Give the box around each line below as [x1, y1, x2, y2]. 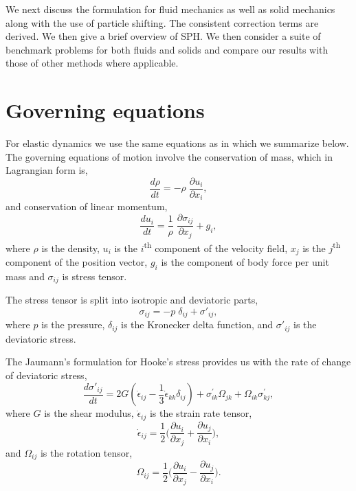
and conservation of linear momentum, [5, 199, 168, 214]
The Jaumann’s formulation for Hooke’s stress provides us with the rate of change [5, 354, 351, 369]
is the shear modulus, [44, 406, 134, 420]
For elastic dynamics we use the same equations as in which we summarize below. [5, 136, 349, 150]
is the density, [41, 240, 100, 255]
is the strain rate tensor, [149, 406, 252, 420]
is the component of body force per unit [161, 255, 329, 269]
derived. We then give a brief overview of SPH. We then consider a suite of [5, 29, 321, 43]
